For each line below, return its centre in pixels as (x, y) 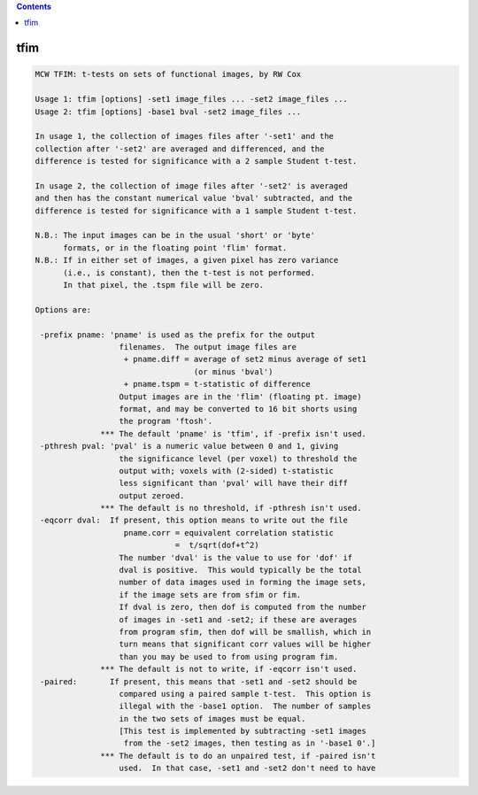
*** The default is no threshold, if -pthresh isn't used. (231, 508)
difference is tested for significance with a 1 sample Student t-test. (196, 211)
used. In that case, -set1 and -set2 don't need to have (247, 768)
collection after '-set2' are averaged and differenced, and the (180, 149)
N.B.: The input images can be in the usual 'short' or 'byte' (175, 235)
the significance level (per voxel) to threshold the (238, 459)
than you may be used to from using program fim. (229, 656)
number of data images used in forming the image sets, (243, 583)
